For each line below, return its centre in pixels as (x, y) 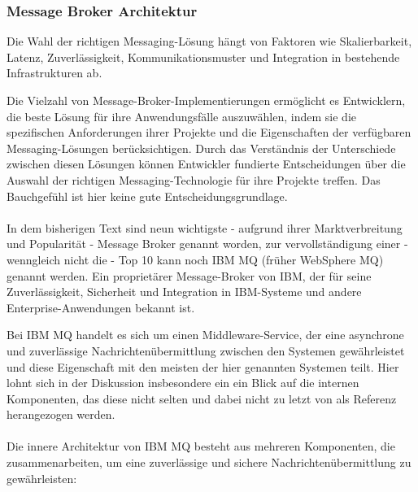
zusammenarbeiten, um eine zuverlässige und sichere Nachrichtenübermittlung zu (209, 462)
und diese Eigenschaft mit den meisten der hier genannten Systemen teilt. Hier (203, 366)
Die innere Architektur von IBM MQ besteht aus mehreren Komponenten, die (201, 446)
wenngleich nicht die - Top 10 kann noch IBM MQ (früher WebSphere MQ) (195, 259)
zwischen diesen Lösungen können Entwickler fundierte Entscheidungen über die (206, 164)
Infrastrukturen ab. (54, 73)
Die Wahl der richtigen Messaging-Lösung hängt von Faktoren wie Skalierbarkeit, (209, 41)
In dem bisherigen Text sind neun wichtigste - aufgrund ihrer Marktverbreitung (205, 227)
